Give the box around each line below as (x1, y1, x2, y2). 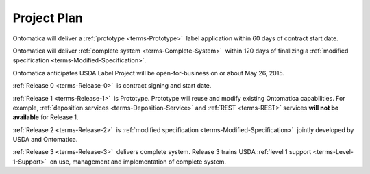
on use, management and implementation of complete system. (49, 158, 226, 166)
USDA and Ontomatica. (12, 136, 78, 144)
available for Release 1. (12, 113, 79, 121)
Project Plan (12, 10, 84, 25)
